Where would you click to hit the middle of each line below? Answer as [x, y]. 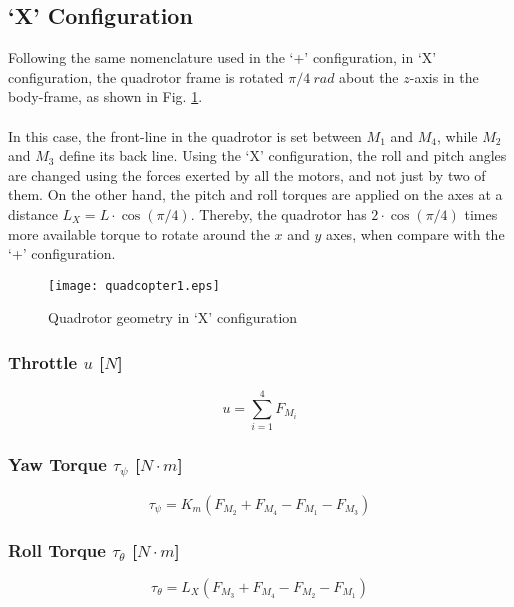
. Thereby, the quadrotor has [278, 213]
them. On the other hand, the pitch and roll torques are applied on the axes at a [255, 194]
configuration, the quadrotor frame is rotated [146, 76]
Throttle [43, 361]
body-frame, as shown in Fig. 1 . [105, 96]
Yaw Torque [57, 464]
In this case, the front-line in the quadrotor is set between [185, 135]
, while [457, 135]
